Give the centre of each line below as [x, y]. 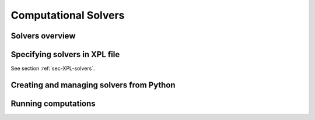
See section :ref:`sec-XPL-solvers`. [53, 68]
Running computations [53, 103]
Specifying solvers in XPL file [65, 54]
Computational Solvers [68, 15]
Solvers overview [43, 36]
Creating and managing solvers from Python [93, 85]
